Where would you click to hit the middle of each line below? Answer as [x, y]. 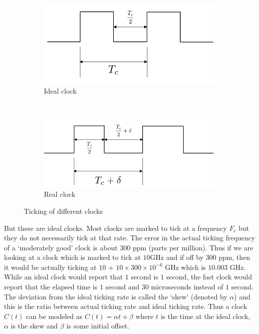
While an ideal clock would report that [64, 277]
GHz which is [185, 267]
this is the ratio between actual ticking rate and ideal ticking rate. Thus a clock [126, 306]
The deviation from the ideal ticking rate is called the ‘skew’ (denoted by [116, 296]
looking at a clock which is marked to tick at [72, 257]
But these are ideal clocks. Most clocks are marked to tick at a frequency [116, 228]
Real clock [60, 194]
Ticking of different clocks [63, 211]
